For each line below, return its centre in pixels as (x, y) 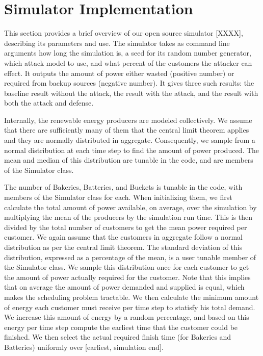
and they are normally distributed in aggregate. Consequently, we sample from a (130, 140)
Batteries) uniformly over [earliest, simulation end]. (84, 347)
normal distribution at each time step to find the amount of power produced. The (132, 150)
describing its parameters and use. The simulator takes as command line (117, 43)
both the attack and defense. (49, 103)
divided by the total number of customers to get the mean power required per (126, 227)
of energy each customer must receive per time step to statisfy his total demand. (130, 307)
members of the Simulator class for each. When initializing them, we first (118, 197)
